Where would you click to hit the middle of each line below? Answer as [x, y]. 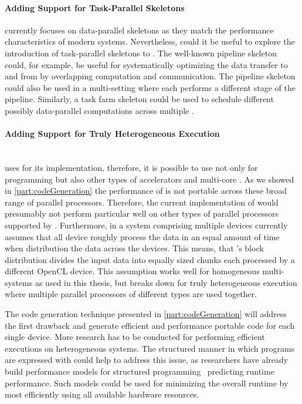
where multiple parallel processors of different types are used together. [131, 294]
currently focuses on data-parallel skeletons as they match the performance [139, 30]
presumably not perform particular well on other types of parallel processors [142, 213]
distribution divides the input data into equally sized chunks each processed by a [150, 259]
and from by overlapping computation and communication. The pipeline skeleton [150, 76]
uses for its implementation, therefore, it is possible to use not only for [131, 167]
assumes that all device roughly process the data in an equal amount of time [142, 236]
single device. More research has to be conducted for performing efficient [135, 337]
